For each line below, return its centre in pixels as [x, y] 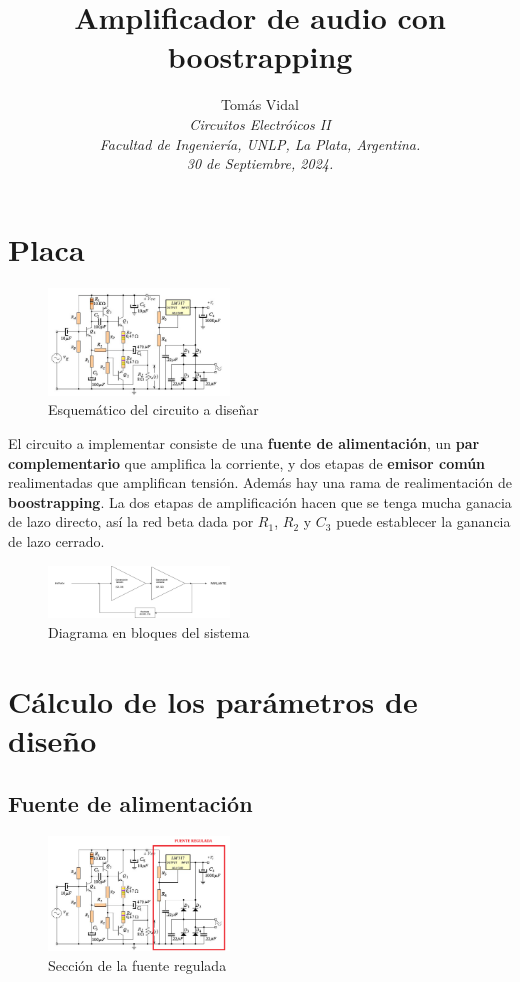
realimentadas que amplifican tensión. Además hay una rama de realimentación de [260, 482]
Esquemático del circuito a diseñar [153, 409]
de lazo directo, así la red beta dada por [131, 521]
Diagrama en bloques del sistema [149, 631]
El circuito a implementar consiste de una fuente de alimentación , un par [244, 443]
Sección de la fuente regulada [137, 964]
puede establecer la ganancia [423, 521]
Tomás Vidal [260, 104]
